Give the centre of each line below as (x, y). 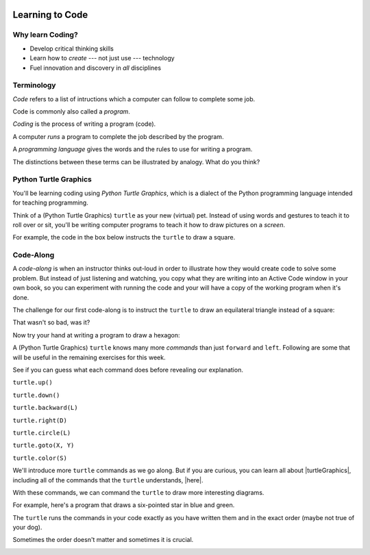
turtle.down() (36, 395)
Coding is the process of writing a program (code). (84, 124)
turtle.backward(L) (45, 408)
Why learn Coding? (45, 35)
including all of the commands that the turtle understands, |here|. (108, 480)
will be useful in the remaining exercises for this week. (89, 357)
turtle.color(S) (40, 458)
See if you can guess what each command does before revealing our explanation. (128, 370)
